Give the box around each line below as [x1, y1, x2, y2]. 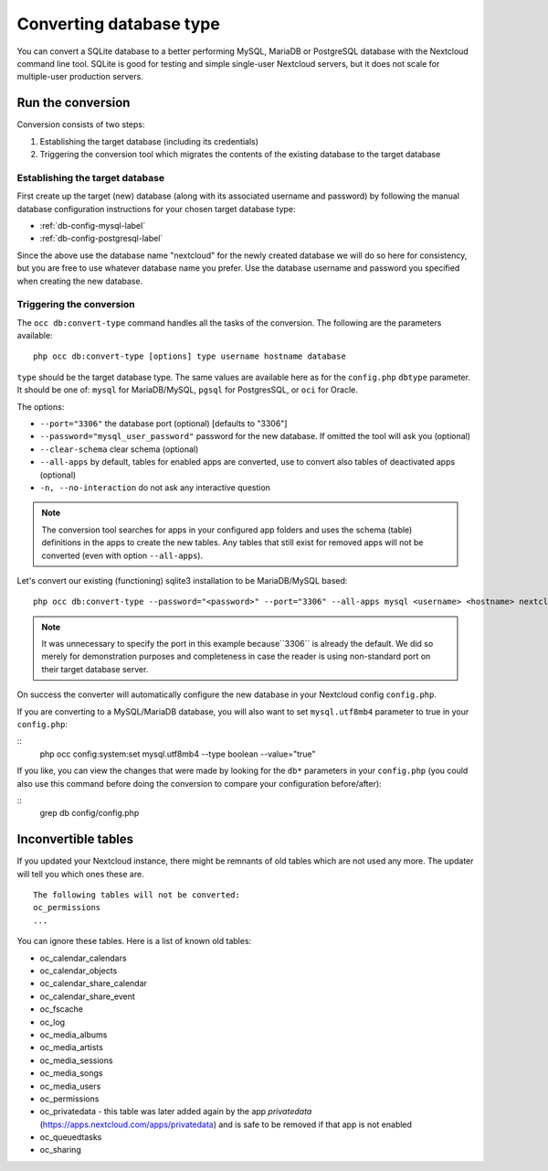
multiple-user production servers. [16, 71, 143, 82]
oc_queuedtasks [39, 1132, 102, 1143]
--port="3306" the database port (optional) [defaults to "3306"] [39, 417, 288, 429]
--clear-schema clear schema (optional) [39, 444, 199, 455]
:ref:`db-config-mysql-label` [39, 220, 146, 231]
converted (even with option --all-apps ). [41, 550, 204, 561]
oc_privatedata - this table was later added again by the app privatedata [39, 1106, 312, 1117]
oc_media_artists [39, 1042, 104, 1053]
